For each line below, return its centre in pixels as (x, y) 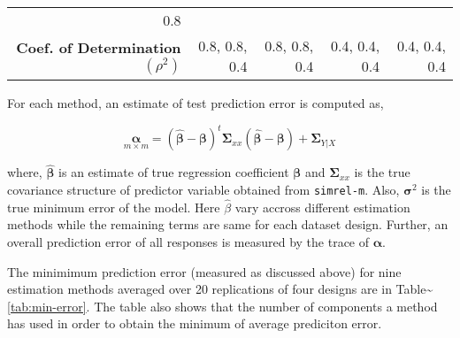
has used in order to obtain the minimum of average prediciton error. (195, 323)
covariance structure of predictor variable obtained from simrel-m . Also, (203, 189)
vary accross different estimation (322, 207)
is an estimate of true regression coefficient (174, 172)
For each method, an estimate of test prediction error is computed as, (195, 103)
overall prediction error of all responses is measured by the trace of (188, 241)
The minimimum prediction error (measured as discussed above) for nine (204, 271)
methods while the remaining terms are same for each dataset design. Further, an (228, 224)
